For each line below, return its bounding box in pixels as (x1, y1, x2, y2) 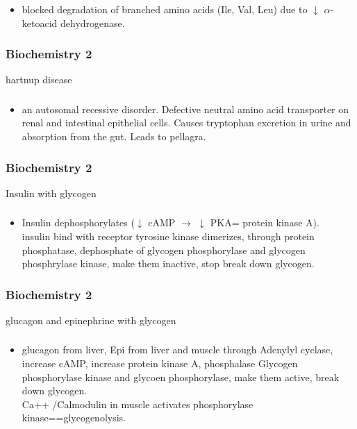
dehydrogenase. (60, 15, 125, 30)
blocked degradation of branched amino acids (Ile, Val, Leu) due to (22, 1, 308, 16)
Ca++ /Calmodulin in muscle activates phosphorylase (22, 396, 254, 411)
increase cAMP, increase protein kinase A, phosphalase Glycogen (22, 356, 298, 371)
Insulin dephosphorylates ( (22, 215, 135, 230)
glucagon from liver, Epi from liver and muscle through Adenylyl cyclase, (22, 342, 333, 357)
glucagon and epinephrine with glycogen (6, 312, 176, 327)
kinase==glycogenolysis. (22, 410, 126, 425)
